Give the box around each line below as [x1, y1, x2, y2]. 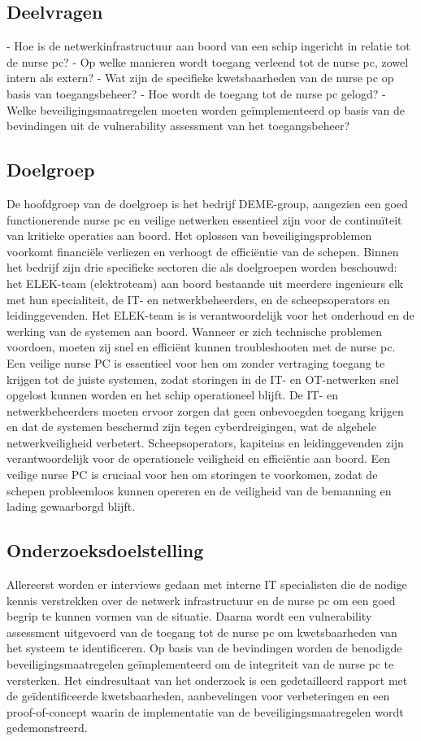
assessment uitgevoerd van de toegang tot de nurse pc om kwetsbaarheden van [7, 623, 397, 640]
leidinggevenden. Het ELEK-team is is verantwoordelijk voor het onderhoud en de [7, 307, 414, 324]
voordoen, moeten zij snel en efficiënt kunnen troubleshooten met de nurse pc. [7, 338, 396, 355]
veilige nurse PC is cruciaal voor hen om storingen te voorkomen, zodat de [7, 466, 378, 483]
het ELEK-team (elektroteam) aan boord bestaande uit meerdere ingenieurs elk [7, 274, 404, 291]
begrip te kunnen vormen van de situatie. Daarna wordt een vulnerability [7, 608, 372, 625]
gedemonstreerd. [7, 719, 88, 736]
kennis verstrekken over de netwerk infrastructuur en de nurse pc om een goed [7, 591, 396, 608]
